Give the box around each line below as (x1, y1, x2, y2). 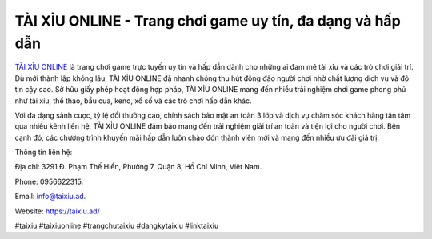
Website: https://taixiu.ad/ (14, 206, 100, 216)
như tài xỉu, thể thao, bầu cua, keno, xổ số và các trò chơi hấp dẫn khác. (14, 96, 252, 106)
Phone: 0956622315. (14, 177, 84, 186)
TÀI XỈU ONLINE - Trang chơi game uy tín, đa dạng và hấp (14, 12, 402, 30)
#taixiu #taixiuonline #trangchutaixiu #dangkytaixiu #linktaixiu (14, 221, 219, 231)
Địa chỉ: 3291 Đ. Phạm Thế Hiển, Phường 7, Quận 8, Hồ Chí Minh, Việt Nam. (14, 162, 262, 172)
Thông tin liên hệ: (14, 148, 73, 157)
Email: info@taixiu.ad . (14, 192, 86, 201)
